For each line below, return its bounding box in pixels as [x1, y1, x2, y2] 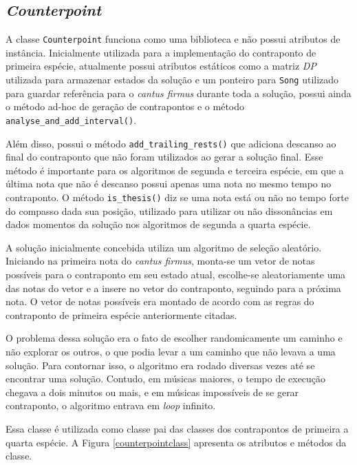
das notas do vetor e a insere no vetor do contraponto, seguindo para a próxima [6, 280, 341, 295]
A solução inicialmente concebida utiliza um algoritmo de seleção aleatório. [6, 240, 322, 254]
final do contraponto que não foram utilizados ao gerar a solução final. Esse [6, 149, 323, 164]
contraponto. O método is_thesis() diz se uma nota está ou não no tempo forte [6, 189, 349, 204]
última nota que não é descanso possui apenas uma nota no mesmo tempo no [6, 176, 332, 191]
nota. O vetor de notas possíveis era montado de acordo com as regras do [6, 294, 314, 309]
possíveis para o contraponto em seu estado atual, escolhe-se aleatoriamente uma [6, 267, 346, 282]
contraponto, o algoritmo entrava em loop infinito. [6, 398, 216, 413]
